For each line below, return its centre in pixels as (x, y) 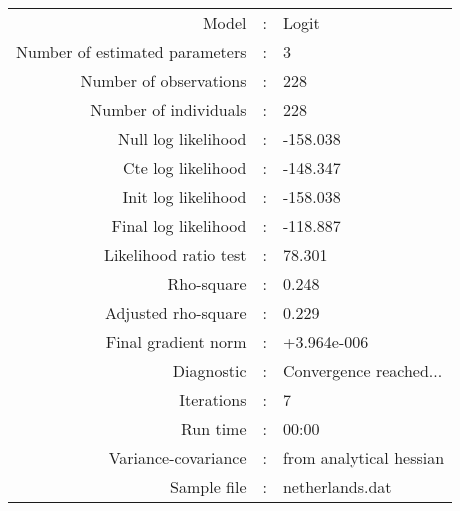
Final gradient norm (176, 341)
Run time (213, 428)
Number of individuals (168, 109)
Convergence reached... (362, 370)
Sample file (208, 486)
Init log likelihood (184, 196)
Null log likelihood (182, 138)
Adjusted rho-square (175, 312)
